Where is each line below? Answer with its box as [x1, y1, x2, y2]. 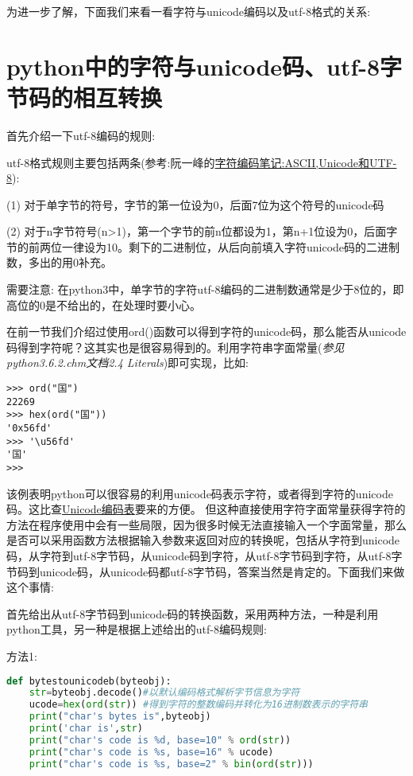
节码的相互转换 [6, 80, 163, 113]
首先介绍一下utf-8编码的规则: [6, 127, 156, 143]
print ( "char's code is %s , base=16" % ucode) [29, 746, 274, 758]
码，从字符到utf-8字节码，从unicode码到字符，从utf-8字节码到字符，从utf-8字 [6, 548, 403, 563]
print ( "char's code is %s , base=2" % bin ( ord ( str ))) [29, 758, 314, 770]
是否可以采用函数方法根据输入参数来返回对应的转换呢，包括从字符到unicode [6, 532, 400, 548]
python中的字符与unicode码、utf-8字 [6, 49, 403, 82]
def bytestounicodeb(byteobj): [6, 675, 172, 687]
